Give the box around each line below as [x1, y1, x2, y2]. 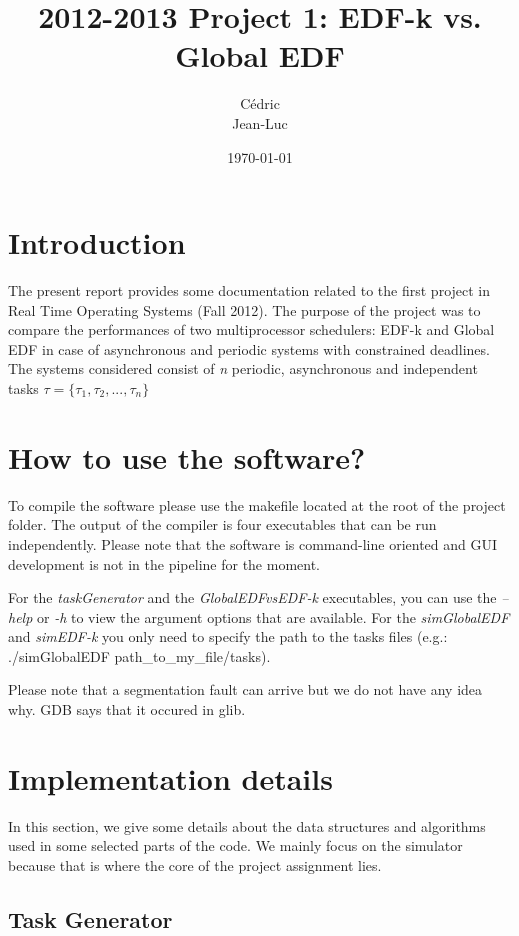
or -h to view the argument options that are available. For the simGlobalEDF [37, 606, 510, 627]
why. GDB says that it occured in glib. [8, 699, 246, 720]
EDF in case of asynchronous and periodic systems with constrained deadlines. [8, 338, 490, 359]
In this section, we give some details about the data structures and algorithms [8, 815, 486, 836]
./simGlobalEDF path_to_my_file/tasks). [8, 645, 271, 666]
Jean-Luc [232, 112, 288, 133]
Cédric [240, 93, 280, 114]
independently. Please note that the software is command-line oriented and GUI [8, 533, 498, 554]
